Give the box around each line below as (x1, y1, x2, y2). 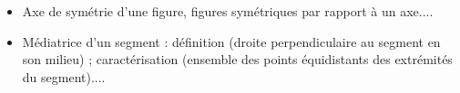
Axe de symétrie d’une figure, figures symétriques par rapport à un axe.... (22, 2, 434, 20)
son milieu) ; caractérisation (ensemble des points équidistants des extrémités (22, 50, 453, 69)
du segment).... (22, 67, 106, 86)
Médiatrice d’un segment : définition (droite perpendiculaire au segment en (22, 32, 441, 51)
